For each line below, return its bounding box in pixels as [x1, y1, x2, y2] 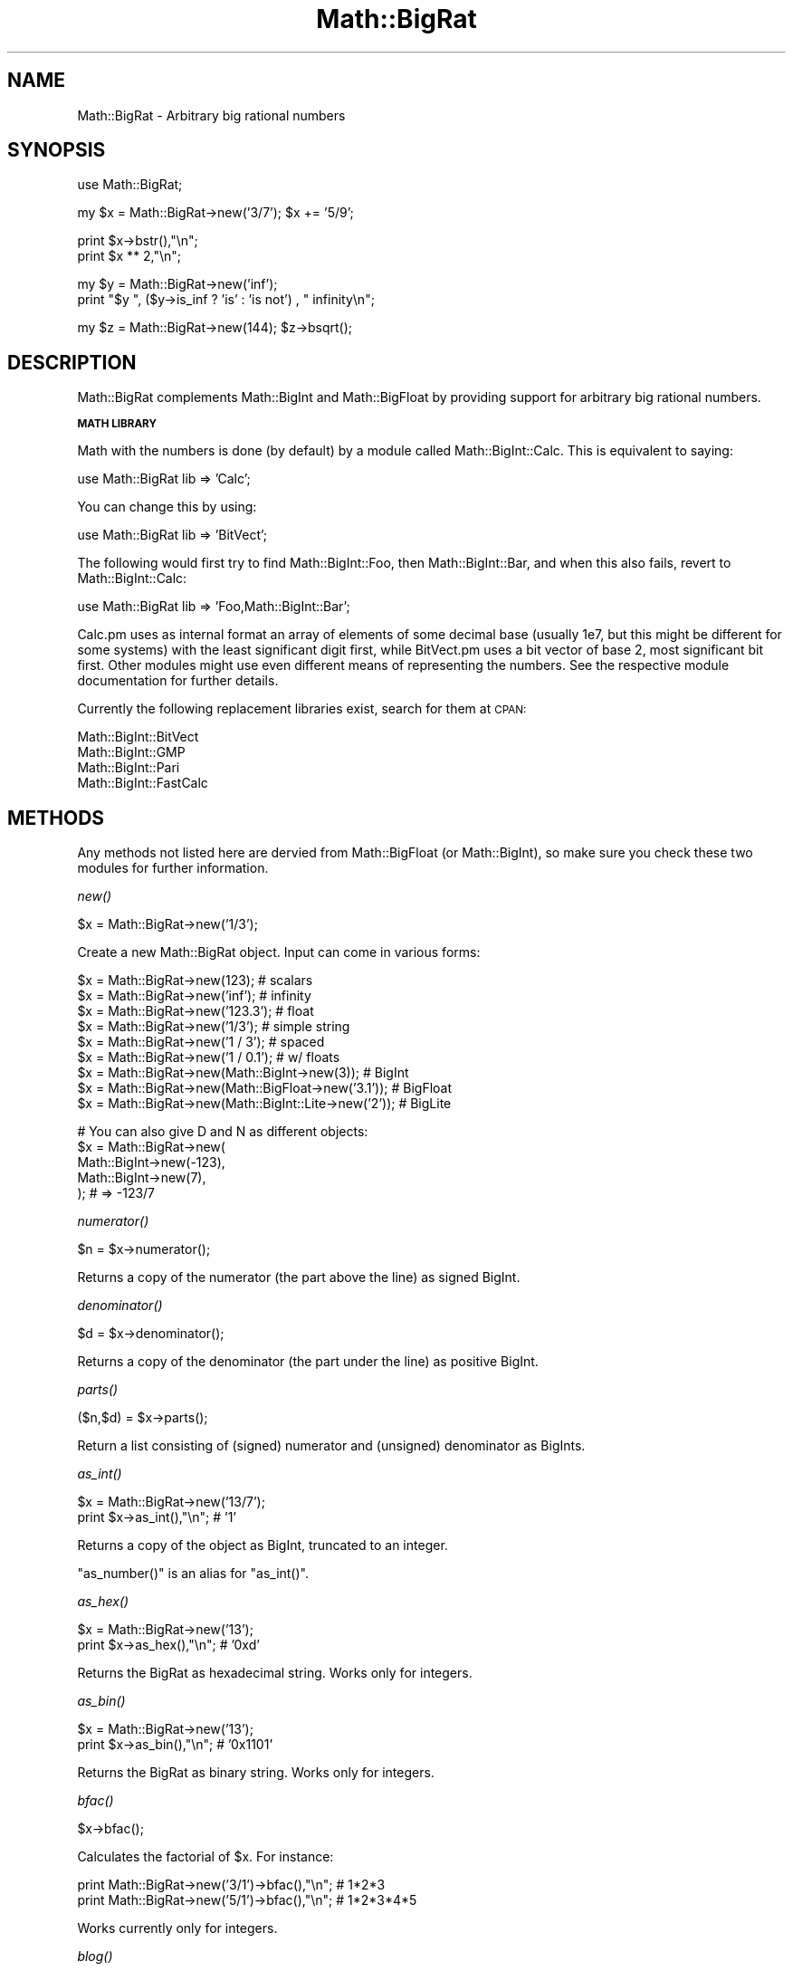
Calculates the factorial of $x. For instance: [77, 1849, 334, 1865]
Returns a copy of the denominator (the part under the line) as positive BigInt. [77, 1354, 539, 1370]
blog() [77, 1948, 113, 1965]
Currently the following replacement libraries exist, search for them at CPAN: [77, 701, 527, 717]
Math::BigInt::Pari [77, 760, 180, 776]
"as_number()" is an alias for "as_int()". [77, 1565, 309, 1582]
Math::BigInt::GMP [77, 744, 186, 761]
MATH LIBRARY [77, 417, 157, 431]
